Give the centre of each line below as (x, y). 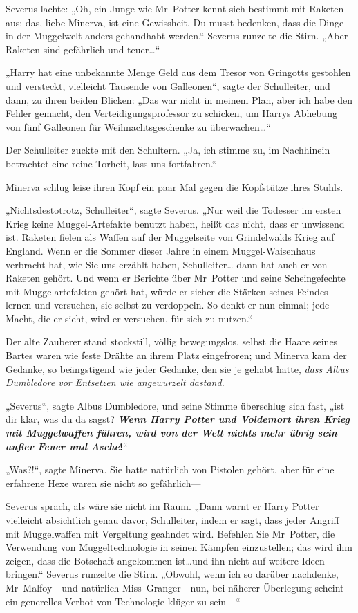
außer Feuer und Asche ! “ (67, 446)
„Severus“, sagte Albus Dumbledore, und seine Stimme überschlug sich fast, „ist (175, 405)
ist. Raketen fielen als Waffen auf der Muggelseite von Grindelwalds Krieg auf (170, 237)
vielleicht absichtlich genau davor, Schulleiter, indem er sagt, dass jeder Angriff (172, 520)
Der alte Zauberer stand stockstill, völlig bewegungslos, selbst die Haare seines (172, 341)
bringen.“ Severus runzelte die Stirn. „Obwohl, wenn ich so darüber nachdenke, (172, 574)
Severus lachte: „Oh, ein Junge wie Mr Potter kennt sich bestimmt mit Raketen (175, 8)
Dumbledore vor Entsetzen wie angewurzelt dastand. (115, 382)
